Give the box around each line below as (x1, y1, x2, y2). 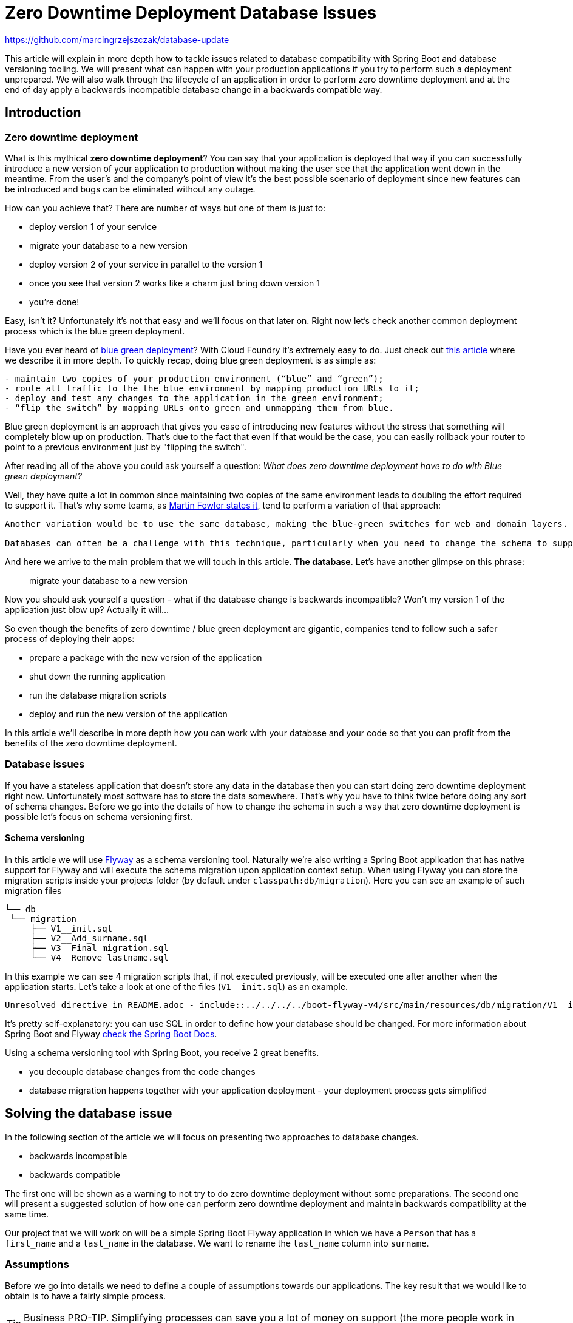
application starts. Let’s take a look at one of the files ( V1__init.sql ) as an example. (5, 981, 348, 992)
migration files (5, 885, 62, 896)
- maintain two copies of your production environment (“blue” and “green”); (5, 373, 384, 384)
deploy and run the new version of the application (29, 708, 228, 719)
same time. (5, 1208, 49, 1219)
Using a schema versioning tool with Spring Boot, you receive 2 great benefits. (5, 1047, 319, 1058)
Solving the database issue (5, 1106, 172, 1122)
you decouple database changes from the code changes (29, 1066, 256, 1077)
